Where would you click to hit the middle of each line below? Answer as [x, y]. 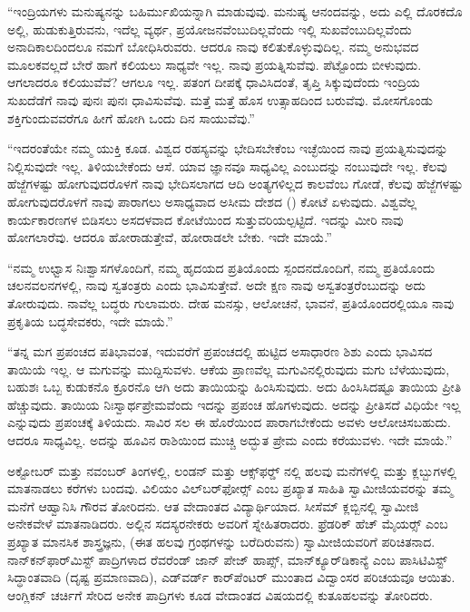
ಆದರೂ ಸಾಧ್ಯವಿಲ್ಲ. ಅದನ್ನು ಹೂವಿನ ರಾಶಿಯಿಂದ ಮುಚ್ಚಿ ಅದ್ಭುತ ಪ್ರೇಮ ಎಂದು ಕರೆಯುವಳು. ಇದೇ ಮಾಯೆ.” [230, 440]
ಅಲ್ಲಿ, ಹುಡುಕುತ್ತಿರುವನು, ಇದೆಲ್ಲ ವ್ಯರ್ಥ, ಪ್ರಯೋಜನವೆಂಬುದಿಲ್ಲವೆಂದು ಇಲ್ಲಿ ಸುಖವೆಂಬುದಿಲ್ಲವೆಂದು [210, 29]
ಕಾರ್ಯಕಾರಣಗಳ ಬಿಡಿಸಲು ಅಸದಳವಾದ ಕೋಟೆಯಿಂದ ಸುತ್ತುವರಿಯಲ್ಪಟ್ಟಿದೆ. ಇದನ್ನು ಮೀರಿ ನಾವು [206, 219]
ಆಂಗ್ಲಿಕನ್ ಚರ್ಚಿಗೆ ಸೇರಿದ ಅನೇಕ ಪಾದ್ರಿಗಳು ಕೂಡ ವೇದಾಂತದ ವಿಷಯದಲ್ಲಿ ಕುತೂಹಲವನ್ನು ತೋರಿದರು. [220, 594]
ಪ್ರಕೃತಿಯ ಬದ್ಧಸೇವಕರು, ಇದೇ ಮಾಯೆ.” [90, 321]
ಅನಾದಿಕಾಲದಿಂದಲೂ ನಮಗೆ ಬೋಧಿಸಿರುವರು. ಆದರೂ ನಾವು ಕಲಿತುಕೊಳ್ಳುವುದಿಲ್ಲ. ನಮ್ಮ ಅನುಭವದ [213, 47]
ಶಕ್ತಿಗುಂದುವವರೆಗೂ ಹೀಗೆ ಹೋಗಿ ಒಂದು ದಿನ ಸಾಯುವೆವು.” [131, 117]
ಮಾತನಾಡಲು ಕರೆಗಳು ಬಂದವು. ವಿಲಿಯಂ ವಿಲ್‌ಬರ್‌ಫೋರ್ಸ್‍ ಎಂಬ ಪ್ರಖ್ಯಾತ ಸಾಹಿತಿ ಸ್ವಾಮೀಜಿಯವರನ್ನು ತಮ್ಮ [230, 488]
